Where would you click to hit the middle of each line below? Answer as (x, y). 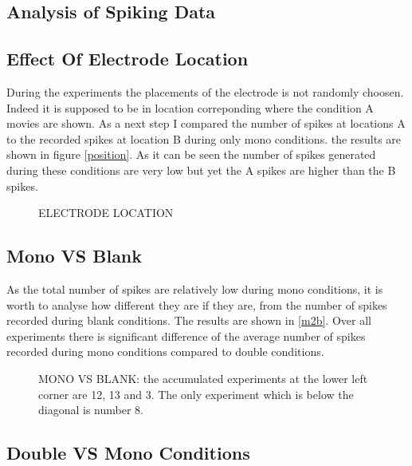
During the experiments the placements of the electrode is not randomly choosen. (205, 91)
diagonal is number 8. (91, 410)
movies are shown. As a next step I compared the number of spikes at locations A (206, 123)
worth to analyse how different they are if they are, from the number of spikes (197, 304)
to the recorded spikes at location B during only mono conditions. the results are (204, 138)
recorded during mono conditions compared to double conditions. (165, 351)
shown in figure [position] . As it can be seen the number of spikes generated (191, 154)
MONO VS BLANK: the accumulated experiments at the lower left (203, 378)
